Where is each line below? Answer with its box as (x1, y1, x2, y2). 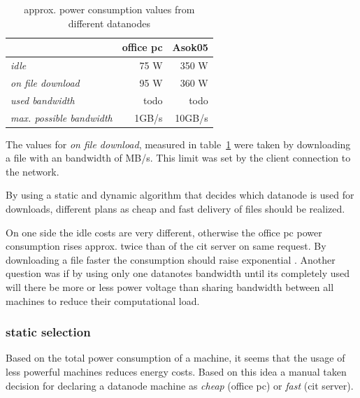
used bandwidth (10, 92, 75, 107)
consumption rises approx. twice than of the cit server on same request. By (6, 239, 326, 253)
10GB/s (175, 110, 208, 125)
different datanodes (68, 15, 150, 30)
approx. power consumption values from (24, 2, 195, 16)
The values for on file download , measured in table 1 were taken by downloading (6, 136, 351, 151)
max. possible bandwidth (10, 110, 113, 125)
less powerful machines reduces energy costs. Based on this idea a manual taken (6, 364, 347, 378)
